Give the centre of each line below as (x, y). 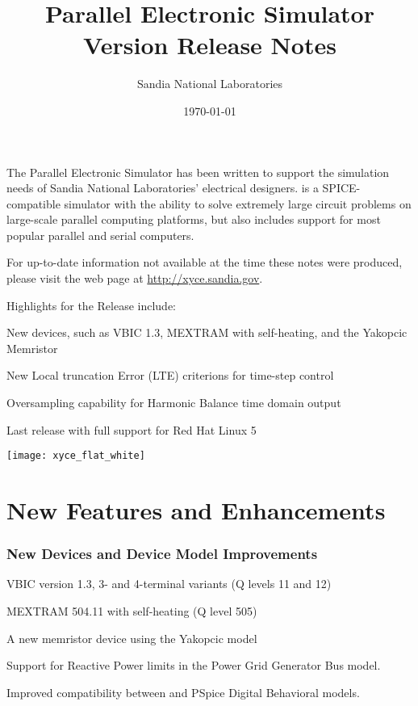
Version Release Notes (210, 45)
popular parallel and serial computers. (100, 235)
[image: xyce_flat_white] (76, 456)
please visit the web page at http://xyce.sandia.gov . (135, 278)
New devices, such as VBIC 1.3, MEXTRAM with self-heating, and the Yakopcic (207, 332)
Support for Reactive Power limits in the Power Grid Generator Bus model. (194, 665)
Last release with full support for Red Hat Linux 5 (132, 429)
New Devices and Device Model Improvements (162, 554)
